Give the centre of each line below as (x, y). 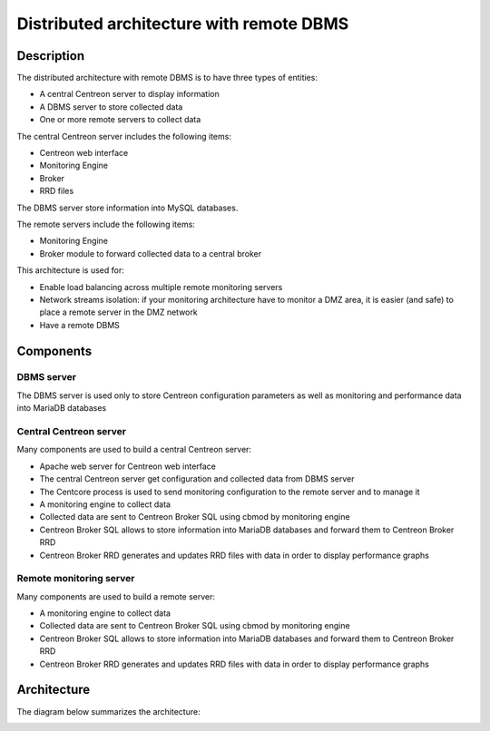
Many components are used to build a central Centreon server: (134, 450)
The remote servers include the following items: (106, 224)
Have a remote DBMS (79, 325)
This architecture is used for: (70, 270)
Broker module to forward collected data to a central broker (151, 253)
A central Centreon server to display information (129, 94)
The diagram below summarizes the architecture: (108, 711)
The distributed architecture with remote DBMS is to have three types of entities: (167, 78)
